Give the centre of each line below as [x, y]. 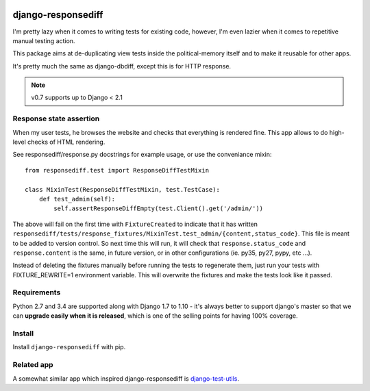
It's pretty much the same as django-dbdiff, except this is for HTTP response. [122, 66]
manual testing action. [44, 40]
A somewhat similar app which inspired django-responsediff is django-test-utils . [126, 378]
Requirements [37, 292]
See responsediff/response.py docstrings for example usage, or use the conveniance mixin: [142, 155]
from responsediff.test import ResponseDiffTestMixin [117, 170]
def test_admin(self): [77, 199]
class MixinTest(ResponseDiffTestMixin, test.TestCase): [123, 189]
